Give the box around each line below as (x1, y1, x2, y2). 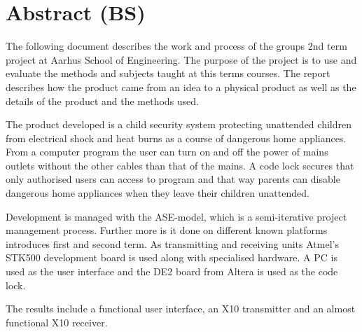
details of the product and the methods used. (6, 93, 200, 108)
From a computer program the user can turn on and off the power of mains (6, 144, 328, 159)
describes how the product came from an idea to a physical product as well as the (6, 79, 356, 94)
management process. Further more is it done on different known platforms (6, 223, 328, 237)
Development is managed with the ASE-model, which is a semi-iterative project (6, 209, 347, 223)
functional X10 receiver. (6, 314, 108, 329)
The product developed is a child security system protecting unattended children (6, 117, 351, 132)
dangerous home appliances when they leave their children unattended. (6, 186, 309, 200)
